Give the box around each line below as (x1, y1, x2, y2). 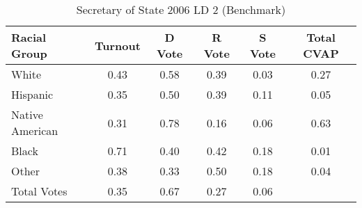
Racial (11, 29, 47, 45)
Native (11, 106, 43, 122)
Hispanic (11, 86, 54, 102)
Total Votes (11, 183, 68, 199)
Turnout (94, 37, 141, 54)
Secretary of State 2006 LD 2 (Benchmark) (76, 1, 286, 17)
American (11, 122, 58, 138)
